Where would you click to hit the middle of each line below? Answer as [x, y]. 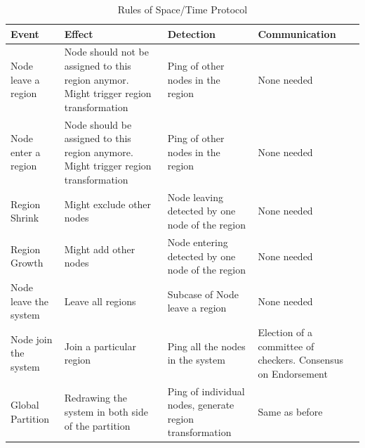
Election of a [285, 332]
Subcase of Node [203, 294]
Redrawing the [96, 398]
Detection [191, 33]
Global [25, 405]
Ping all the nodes [206, 346]
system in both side [106, 411]
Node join [32, 339]
